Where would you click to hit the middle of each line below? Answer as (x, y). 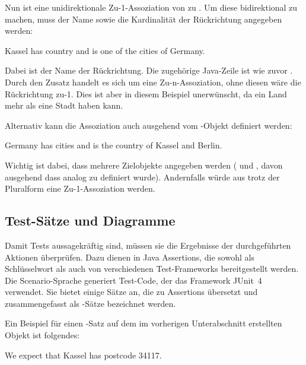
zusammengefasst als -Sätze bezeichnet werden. (90, 303)
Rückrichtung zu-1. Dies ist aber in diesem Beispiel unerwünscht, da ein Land (146, 93)
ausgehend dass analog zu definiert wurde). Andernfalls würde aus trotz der (142, 177)
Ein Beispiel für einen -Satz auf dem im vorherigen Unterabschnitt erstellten (144, 323)
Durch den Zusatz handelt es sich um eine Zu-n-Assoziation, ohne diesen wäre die (153, 82)
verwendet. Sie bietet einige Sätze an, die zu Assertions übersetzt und (131, 292)
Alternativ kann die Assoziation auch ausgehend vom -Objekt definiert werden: (149, 125)
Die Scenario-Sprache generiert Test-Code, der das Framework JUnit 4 (133, 280)
